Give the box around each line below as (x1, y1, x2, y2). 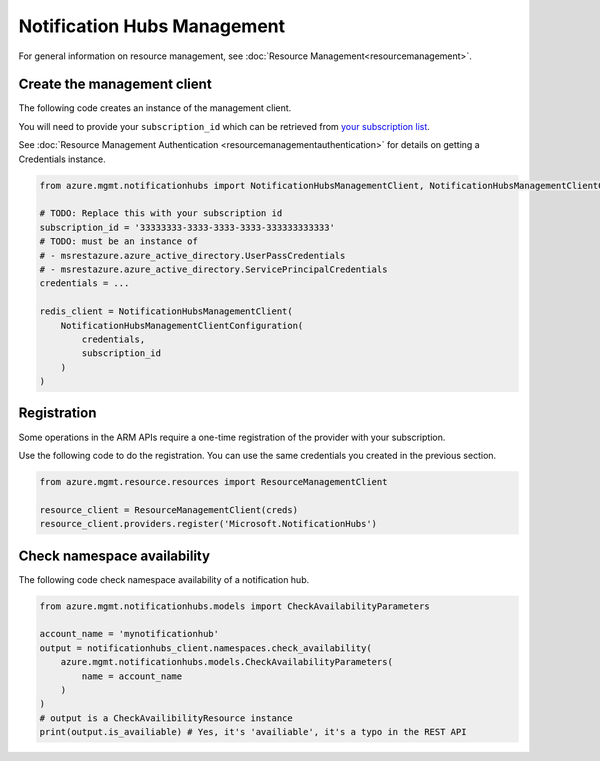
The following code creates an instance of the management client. (18, 102, 292, 114)
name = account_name (81, 670, 183, 682)
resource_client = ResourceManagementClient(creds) (39, 504, 299, 515)
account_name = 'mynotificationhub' (39, 628, 220, 640)
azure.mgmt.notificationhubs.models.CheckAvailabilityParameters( (60, 656, 394, 668)
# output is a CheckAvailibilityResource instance (39, 712, 294, 724)
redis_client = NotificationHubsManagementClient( (39, 306, 294, 317)
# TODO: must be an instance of (39, 236, 199, 247)
